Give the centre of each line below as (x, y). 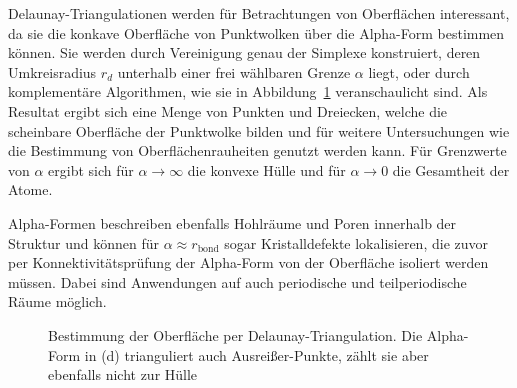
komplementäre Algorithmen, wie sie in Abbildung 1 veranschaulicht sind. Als (248, 91)
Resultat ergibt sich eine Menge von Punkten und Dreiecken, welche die (228, 110)
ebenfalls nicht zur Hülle (123, 374)
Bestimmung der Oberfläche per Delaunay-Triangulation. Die (235, 334)
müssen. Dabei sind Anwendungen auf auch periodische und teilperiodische (237, 281)
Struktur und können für (84, 242)
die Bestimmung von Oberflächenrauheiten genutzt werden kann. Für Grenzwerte (257, 150)
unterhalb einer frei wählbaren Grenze (234, 71)
